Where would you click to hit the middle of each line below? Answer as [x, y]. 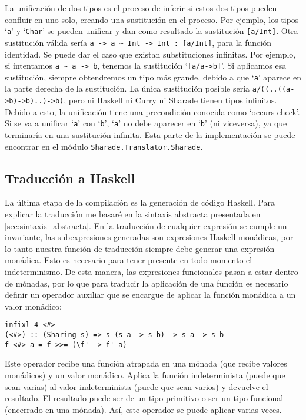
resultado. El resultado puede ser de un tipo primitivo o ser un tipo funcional [144, 398]
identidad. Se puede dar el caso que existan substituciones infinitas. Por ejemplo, [150, 54]
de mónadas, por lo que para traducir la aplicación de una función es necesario [147, 283]
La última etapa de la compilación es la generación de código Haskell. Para [140, 202]
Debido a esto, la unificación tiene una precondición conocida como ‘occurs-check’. [152, 111]
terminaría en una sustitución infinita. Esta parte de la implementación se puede [150, 134]
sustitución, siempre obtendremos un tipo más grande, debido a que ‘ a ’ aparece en [153, 77]
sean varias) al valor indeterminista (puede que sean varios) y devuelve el [137, 386]
